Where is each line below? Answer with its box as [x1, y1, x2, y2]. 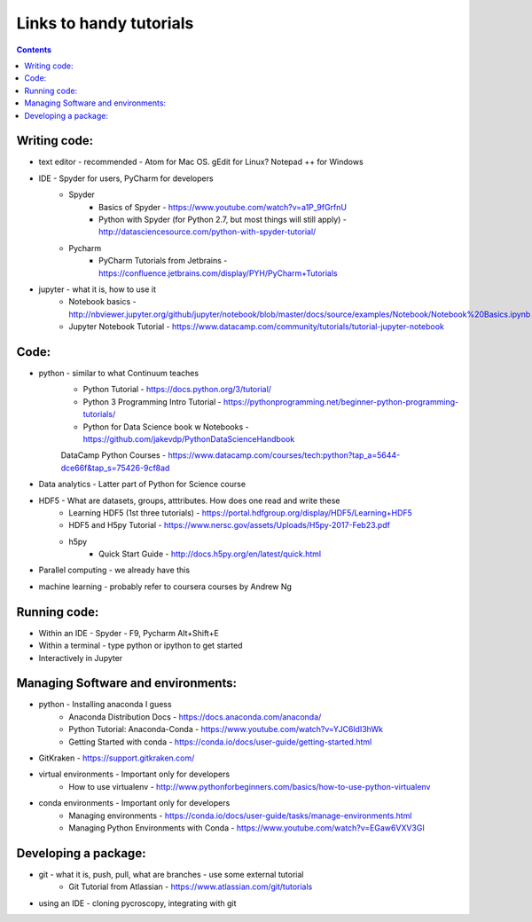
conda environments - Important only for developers [38, 798, 231, 808]
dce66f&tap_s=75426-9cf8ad [60, 462, 170, 473]
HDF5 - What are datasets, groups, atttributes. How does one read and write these [38, 495, 340, 506]
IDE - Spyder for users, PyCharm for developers [38, 173, 214, 184]
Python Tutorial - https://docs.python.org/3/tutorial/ [82, 384, 272, 395]
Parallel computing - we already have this [38, 564, 191, 576]
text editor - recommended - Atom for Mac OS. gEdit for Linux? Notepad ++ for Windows [38, 156, 364, 168]
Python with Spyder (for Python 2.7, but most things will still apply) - [98, 214, 348, 225]
